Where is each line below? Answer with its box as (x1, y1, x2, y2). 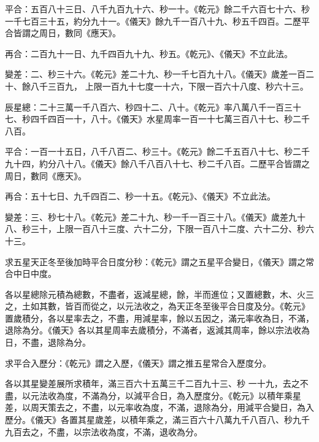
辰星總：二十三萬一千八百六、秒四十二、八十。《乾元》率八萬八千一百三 (5, 100, 293, 113)
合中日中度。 (5, 267, 56, 280)
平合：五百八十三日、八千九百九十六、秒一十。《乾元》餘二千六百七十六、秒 (5, 2, 310, 15)
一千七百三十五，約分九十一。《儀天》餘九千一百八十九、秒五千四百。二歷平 (5, 14, 310, 27)
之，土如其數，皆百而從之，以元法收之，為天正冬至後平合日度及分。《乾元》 (5, 300, 310, 312)
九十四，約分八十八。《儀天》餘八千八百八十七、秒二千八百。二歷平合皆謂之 (5, 157, 310, 169)
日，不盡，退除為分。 (5, 336, 91, 349)
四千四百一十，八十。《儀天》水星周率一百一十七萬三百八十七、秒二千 (30, 112, 310, 125)
